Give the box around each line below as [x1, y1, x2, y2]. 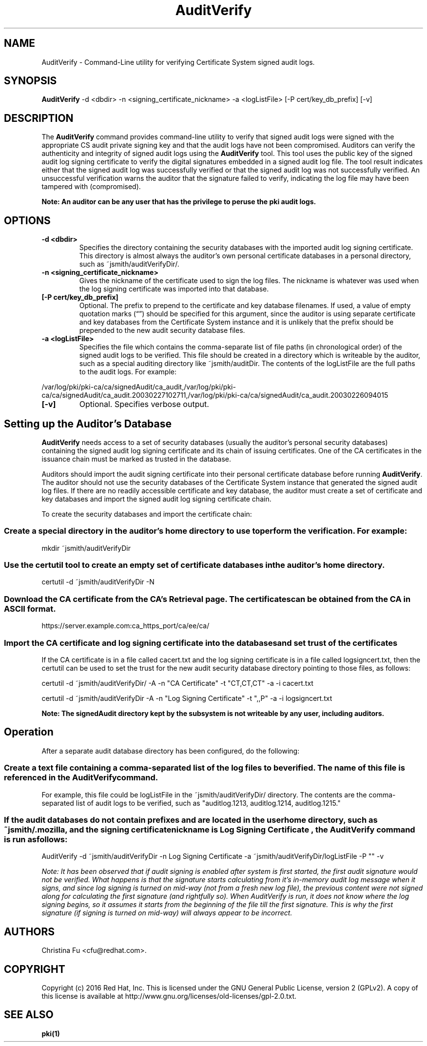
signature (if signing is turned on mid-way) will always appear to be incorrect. [41, 909, 292, 917]
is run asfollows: [4, 834, 68, 844]
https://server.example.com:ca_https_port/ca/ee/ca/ [41, 621, 210, 630]
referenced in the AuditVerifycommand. [4, 773, 158, 783]
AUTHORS [4, 925, 55, 938]
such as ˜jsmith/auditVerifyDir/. [79, 260, 179, 269]
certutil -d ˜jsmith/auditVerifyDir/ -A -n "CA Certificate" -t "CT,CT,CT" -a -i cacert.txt [41, 678, 313, 687]
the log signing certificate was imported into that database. [79, 285, 269, 293]
